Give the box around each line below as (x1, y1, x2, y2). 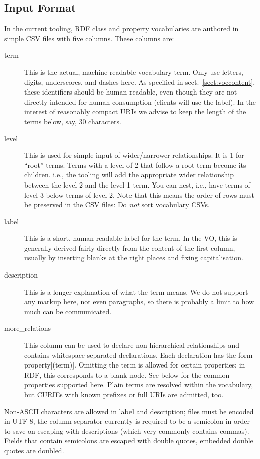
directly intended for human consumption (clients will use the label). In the (24, 96, 256, 107)
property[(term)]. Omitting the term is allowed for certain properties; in (24, 359, 245, 370)
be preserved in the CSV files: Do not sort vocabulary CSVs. (24, 199, 210, 210)
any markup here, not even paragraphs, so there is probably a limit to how (24, 296, 254, 307)
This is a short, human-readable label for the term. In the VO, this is (24, 233, 237, 243)
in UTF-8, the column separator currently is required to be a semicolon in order (4, 416, 250, 426)
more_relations (4, 323, 51, 333)
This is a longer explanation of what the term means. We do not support (24, 286, 248, 297)
